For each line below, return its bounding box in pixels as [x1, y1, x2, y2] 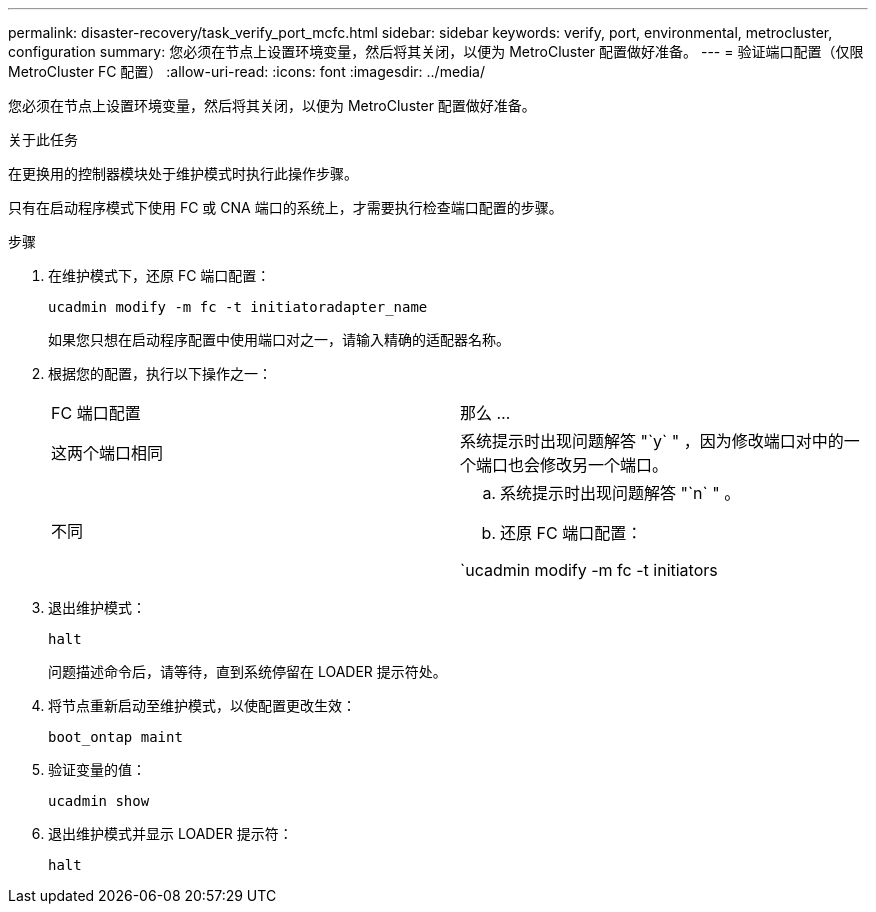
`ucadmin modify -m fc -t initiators [460, 560, 718, 580]
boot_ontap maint [48, 729, 183, 745]
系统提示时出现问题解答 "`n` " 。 [500, 483, 741, 503]
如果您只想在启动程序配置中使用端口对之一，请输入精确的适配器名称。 [48, 331, 510, 348]
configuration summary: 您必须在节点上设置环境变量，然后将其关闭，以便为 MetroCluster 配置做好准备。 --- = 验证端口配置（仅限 [8, 43, 864, 60]
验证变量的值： [48, 761, 146, 778]
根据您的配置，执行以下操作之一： [48, 365, 272, 382]
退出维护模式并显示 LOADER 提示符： [48, 825, 293, 842]
